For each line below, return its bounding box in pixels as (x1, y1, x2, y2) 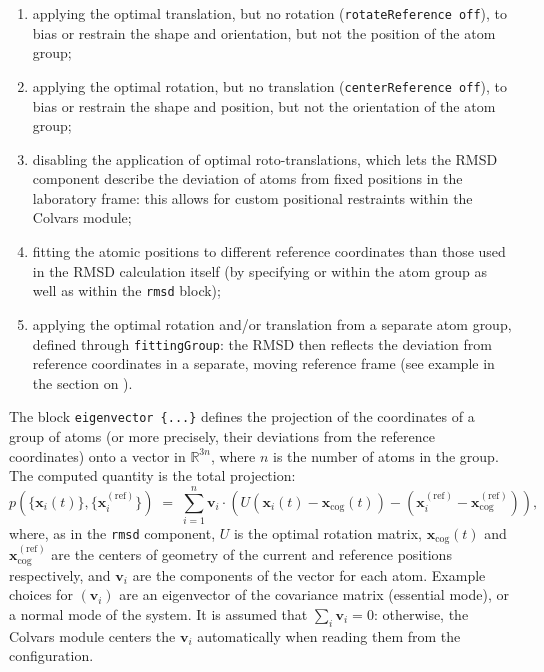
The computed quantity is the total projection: (9, 465, 296, 486)
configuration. (9, 645, 94, 666)
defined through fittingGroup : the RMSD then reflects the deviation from (32, 333, 492, 354)
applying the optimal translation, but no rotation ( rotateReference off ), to (32, 3, 508, 23)
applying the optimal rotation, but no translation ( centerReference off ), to (32, 75, 508, 96)
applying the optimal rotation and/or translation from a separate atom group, (32, 313, 512, 334)
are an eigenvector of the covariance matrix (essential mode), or (119, 584, 509, 605)
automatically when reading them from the (197, 625, 461, 646)
